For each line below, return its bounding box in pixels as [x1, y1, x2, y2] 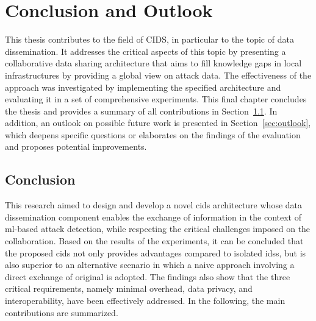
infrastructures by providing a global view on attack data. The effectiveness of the [5, 68, 312, 81]
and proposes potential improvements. [5, 140, 147, 153]
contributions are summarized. [5, 306, 118, 319]
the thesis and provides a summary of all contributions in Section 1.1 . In [5, 104, 278, 117]
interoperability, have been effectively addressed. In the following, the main [5, 294, 285, 307]
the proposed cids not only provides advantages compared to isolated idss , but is [5, 246, 306, 259]
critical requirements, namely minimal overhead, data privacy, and [5, 282, 253, 295]
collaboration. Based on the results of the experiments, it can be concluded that [5, 235, 304, 247]
